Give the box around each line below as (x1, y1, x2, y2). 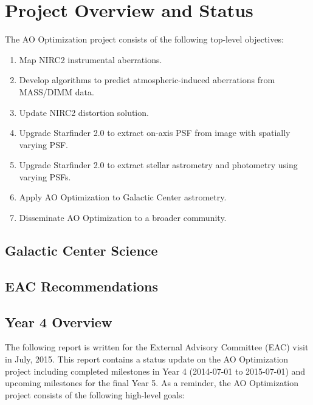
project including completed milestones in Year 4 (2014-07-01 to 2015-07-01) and (5, 364, 306, 377)
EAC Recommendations (5, 276, 158, 295)
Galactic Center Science (5, 241, 158, 260)
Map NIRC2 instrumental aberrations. (19, 53, 162, 66)
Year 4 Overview (5, 312, 112, 331)
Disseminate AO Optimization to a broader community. (19, 211, 227, 224)
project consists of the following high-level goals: (5, 388, 185, 401)
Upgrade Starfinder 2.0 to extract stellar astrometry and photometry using (19, 158, 298, 171)
